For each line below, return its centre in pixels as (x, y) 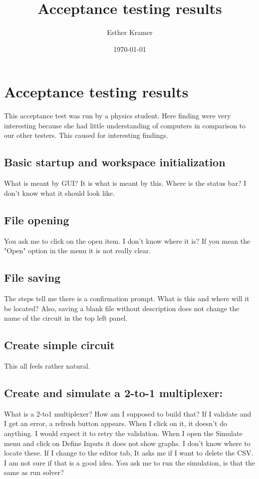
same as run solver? (34, 472)
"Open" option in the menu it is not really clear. (78, 250)
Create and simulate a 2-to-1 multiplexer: (114, 392)
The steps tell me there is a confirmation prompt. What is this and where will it (127, 298)
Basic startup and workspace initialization (115, 162)
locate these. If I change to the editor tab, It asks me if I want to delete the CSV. (129, 453)
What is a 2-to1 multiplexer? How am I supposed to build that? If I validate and (128, 413)
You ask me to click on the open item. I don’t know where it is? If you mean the (127, 240)
